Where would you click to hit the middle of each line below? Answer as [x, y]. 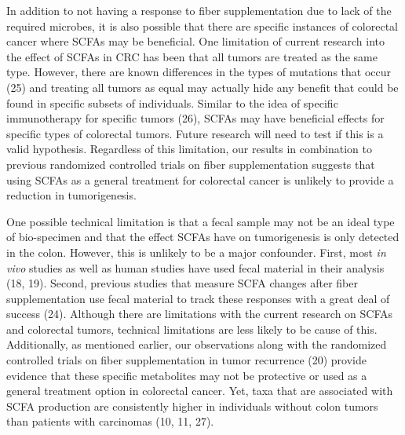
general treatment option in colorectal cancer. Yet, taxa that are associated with [200, 391]
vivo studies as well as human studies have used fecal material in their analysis [195, 267]
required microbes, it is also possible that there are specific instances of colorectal [202, 26]
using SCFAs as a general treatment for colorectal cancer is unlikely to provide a [200, 179]
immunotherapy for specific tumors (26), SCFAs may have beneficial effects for [195, 118]
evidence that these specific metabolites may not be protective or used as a [187, 375]
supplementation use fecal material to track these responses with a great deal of [198, 298]
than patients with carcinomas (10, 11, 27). [110, 421]
